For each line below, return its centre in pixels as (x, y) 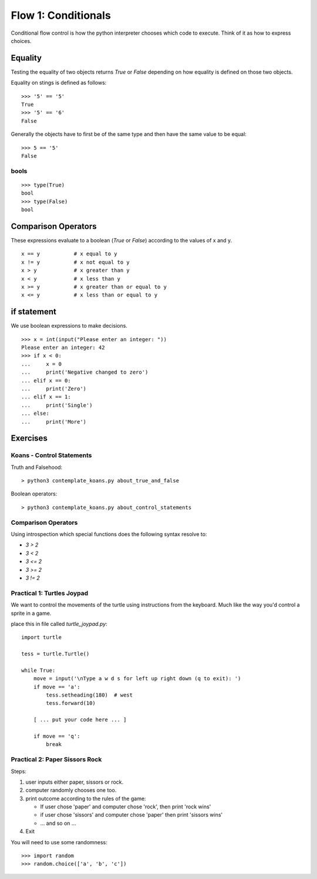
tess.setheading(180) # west (90, 695)
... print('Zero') (54, 389)
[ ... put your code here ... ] (80, 720)
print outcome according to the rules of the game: (86, 798)
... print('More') (54, 422)
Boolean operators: (34, 494)
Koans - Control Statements (51, 455)
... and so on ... (58, 823)
